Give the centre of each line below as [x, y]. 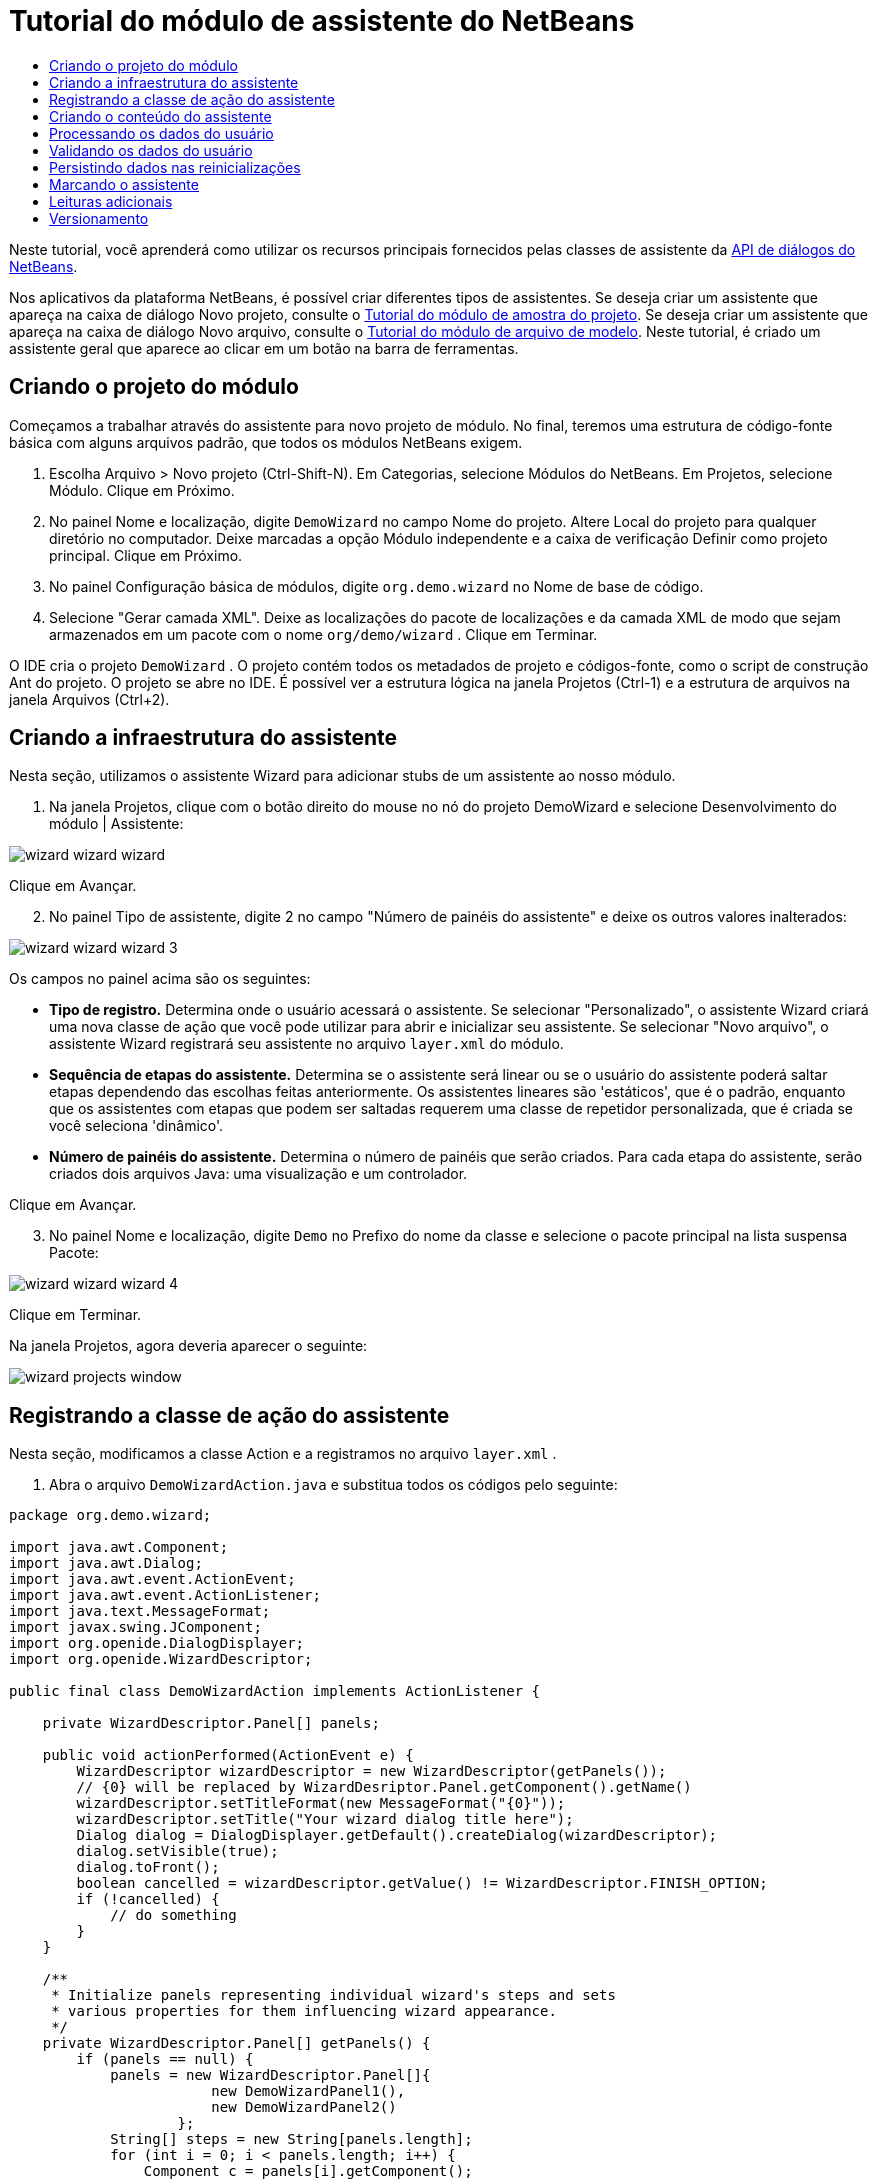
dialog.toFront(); [148, 1867]
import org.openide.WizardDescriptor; [161, 1659]
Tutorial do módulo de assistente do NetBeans [322, 21]
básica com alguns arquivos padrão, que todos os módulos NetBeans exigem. [266, 442]
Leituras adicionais [111, 201]
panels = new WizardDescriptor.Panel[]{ [270, 2075]
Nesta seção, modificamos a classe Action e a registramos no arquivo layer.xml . [283, 1454]
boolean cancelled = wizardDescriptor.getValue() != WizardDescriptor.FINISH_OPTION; [422, 1883]
